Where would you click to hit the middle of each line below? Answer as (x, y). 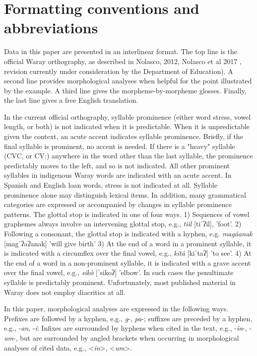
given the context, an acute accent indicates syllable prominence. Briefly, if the (124, 136)
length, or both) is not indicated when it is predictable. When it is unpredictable (127, 126)
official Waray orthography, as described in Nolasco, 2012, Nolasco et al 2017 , (123, 61)
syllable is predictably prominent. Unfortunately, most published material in (120, 282)
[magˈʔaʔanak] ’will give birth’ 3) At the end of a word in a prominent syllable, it (128, 243)
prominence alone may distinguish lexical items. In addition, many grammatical (125, 194)
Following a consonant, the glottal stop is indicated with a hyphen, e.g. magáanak (128, 233)
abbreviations (51, 28)
